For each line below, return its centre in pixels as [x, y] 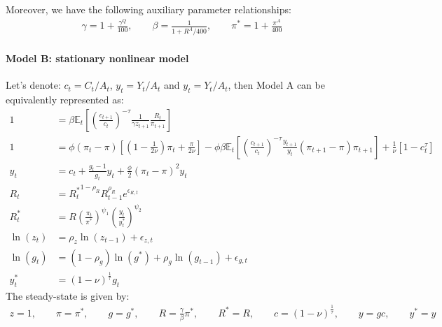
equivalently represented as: [65, 99]
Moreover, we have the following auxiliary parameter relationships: [149, 9]
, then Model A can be [276, 85]
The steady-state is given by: [68, 295]
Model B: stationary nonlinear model [97, 58]
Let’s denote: [33, 85]
